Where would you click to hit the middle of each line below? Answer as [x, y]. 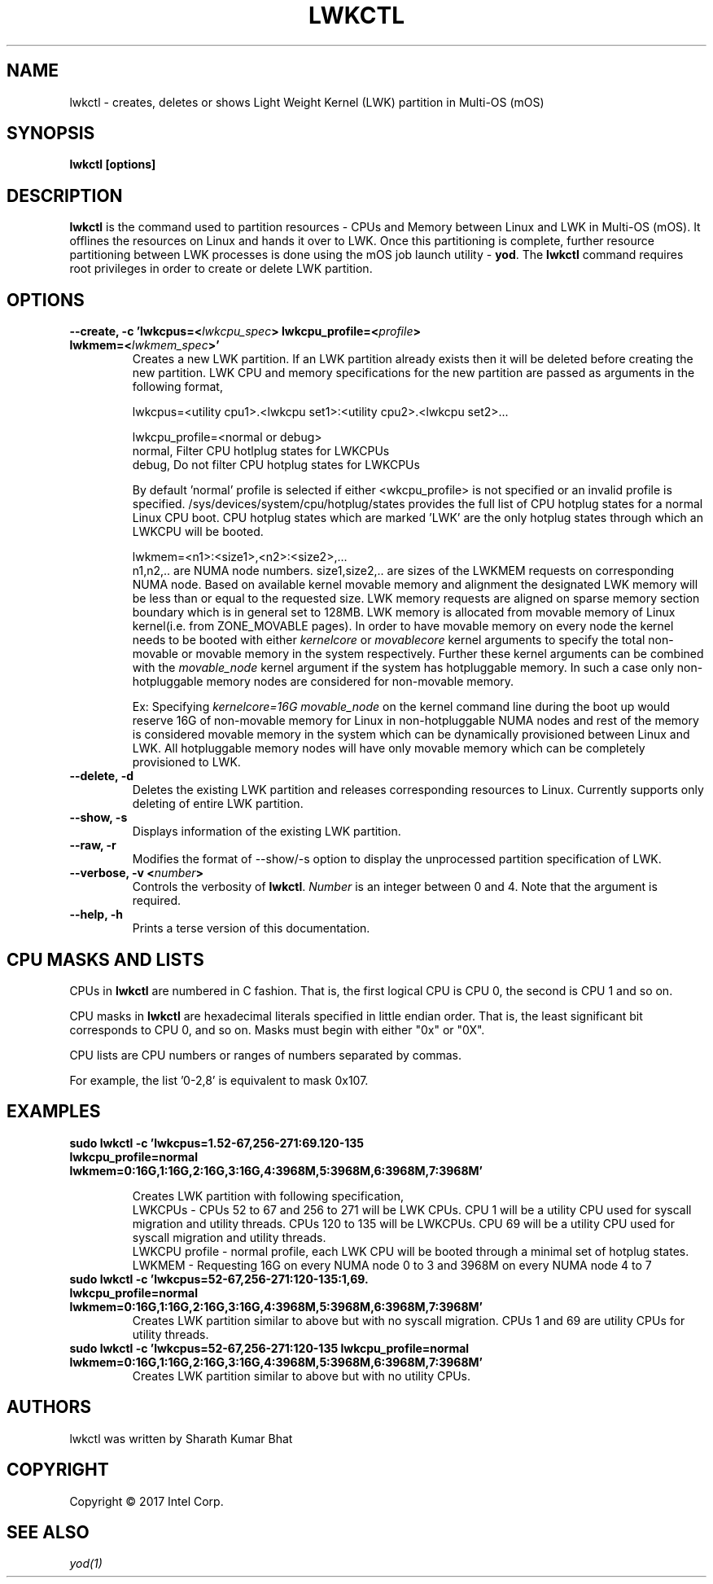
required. [157, 901]
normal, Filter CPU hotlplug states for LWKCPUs [261, 451]
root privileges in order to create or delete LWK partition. [221, 269]
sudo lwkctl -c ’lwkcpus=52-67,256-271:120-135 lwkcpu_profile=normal [269, 1348]
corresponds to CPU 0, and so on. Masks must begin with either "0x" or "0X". [277, 1029]
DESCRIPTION [65, 195]
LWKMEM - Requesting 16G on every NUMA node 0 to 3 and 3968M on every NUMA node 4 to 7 [392, 1265]
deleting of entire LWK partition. [218, 804]
